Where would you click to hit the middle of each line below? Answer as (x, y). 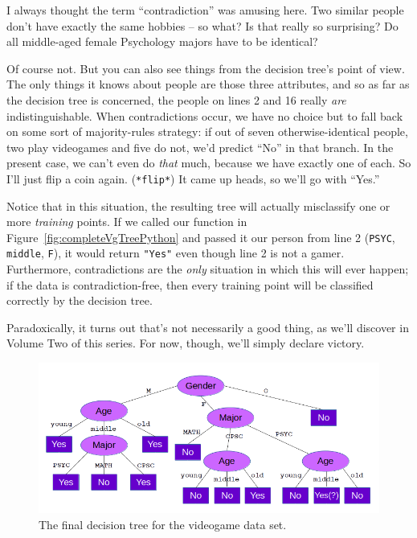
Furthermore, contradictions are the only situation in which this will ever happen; (208, 269)
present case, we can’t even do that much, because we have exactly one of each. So (209, 163)
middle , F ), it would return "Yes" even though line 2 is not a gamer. (176, 253)
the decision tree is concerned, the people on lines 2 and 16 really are (176, 99)
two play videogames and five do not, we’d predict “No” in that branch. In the (200, 147)
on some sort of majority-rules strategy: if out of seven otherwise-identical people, (207, 131)
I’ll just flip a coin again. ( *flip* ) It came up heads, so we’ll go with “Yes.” (193, 178)
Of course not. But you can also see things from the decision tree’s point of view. (206, 68)
